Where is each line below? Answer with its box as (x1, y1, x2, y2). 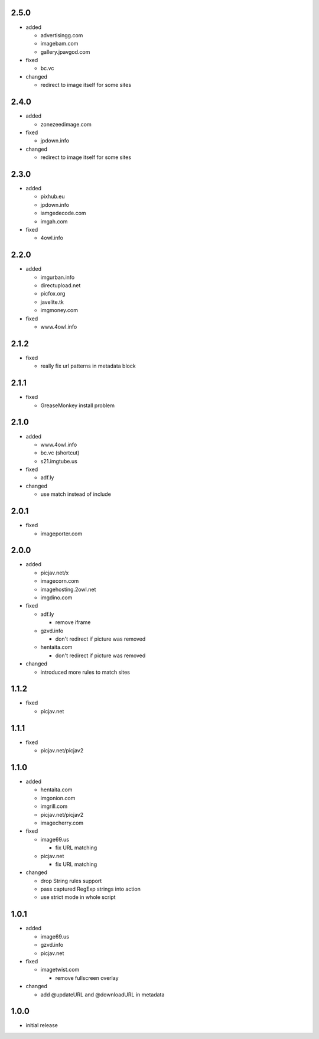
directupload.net (40, 282, 81, 289)
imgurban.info (40, 274, 75, 281)
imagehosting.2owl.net (40, 586, 96, 593)
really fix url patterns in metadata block (40, 362, 136, 369)
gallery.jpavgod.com (40, 48, 90, 56)
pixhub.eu (40, 193, 65, 200)
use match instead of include (40, 491, 112, 498)
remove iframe (55, 619, 91, 626)
